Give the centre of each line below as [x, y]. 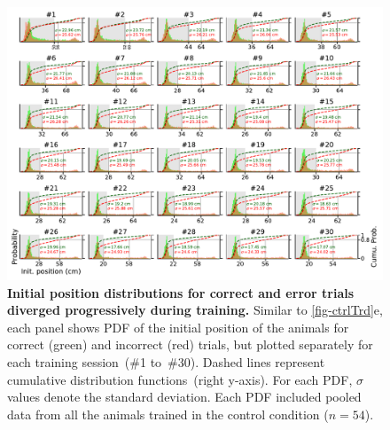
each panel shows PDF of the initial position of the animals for [178, 327]
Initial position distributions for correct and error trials [181, 292]
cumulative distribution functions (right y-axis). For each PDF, [180, 379]
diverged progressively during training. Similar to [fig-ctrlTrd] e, [195, 310]
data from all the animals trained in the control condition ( [168, 414]
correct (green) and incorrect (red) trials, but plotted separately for [190, 344]
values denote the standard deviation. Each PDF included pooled [184, 397]
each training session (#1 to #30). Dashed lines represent [166, 362]
